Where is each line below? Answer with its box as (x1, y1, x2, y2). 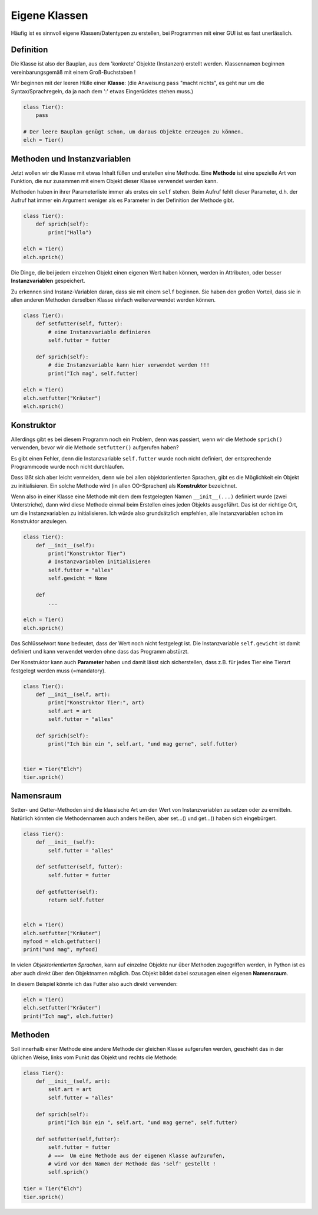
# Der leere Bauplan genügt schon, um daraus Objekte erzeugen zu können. (23, 128, 244, 135)
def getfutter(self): (35, 889, 98, 895)
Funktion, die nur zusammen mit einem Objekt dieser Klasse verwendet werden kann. (11, 178, 218, 185)
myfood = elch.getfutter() (23, 938, 101, 945)
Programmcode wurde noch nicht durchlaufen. (11, 463, 125, 470)
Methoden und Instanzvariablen (11, 153, 131, 164)
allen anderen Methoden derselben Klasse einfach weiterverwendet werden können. (11, 296, 216, 303)
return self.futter (48, 896, 104, 903)
